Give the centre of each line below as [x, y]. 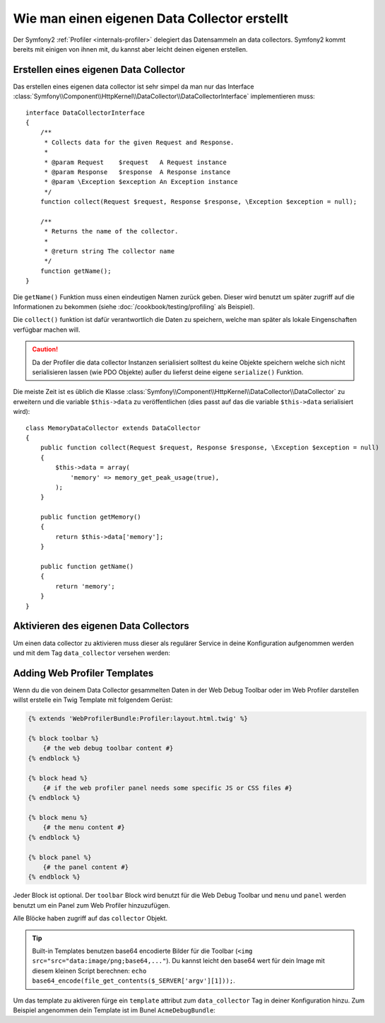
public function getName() [87, 567]
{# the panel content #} [86, 867]
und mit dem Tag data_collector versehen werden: [92, 653]
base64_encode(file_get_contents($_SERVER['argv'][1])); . [134, 981]
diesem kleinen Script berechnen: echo [89, 971]
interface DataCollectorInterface [85, 112]
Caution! [45, 349]
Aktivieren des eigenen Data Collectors [101, 626]
